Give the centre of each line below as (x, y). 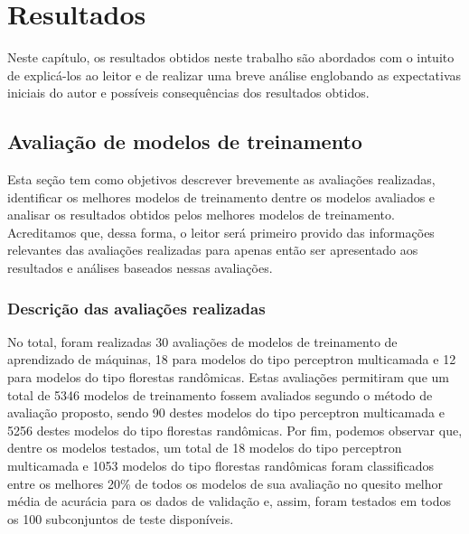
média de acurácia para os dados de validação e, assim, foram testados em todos (229, 501)
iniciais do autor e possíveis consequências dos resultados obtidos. (188, 93)
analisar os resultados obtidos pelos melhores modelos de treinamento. (201, 215)
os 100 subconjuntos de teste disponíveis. (121, 518)
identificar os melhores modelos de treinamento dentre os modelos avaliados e (221, 197)
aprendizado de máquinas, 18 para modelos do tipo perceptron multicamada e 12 (232, 359)
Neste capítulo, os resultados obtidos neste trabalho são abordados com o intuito (231, 57)
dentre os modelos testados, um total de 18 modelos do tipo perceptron (205, 448)
